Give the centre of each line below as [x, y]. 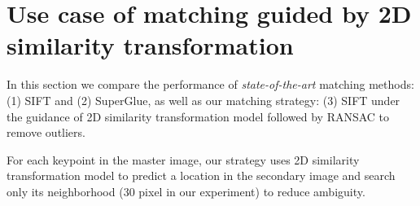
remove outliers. [46, 132]
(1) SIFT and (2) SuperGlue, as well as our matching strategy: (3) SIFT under [203, 100]
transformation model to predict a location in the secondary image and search [201, 175]
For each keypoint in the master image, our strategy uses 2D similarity [183, 159]
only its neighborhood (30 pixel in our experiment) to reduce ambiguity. [186, 191]
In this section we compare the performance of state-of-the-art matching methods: [210, 84]
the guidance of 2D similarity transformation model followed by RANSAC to [198, 116]
